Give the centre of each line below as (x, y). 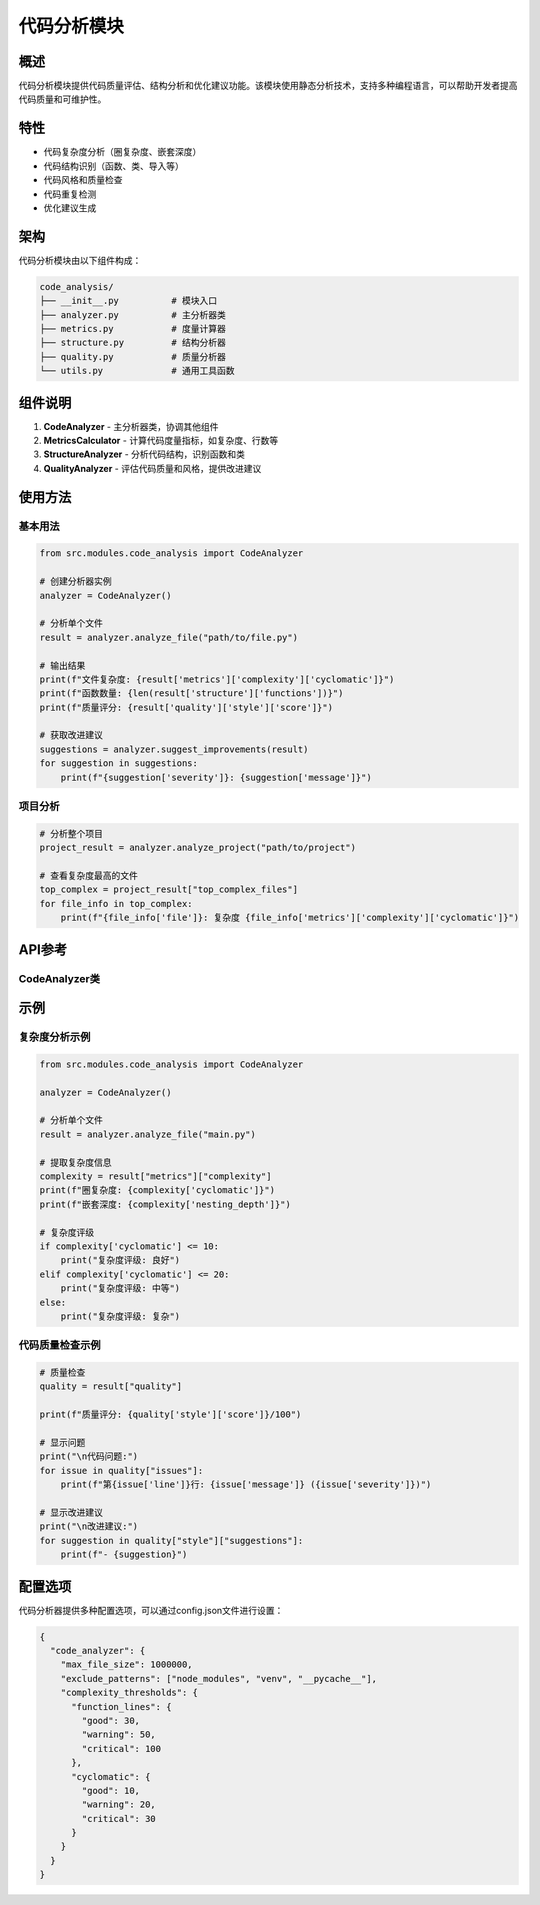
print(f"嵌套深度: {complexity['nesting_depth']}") (165, 1204)
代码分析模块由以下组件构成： (80, 260)
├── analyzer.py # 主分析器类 (133, 314)
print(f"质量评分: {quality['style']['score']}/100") (170, 1414)
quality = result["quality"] (111, 1386)
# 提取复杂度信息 (75, 1162)
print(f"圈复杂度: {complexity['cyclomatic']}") (157, 1190)
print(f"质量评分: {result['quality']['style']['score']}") (186, 707)
